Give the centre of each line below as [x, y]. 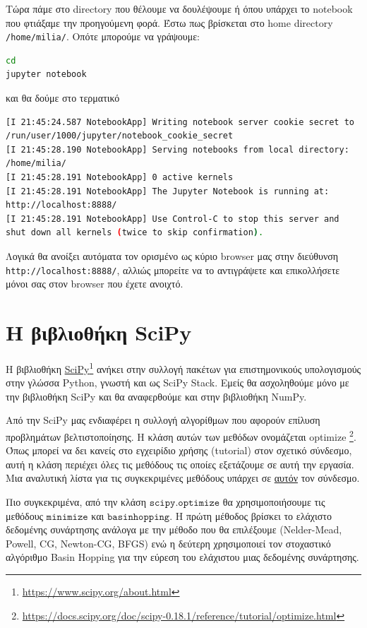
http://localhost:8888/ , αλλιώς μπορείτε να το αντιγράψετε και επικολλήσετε [173, 269]
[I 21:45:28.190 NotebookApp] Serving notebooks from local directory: [178, 149]
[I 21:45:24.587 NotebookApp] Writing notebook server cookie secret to [180, 122]
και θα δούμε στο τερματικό [63, 98]
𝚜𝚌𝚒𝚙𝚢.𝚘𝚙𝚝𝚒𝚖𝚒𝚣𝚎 [185, 503]
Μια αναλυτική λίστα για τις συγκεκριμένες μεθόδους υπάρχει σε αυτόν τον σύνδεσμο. [183, 478]
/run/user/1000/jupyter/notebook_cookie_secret [120, 136]
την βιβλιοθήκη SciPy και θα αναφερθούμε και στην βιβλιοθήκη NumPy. [156, 396]
